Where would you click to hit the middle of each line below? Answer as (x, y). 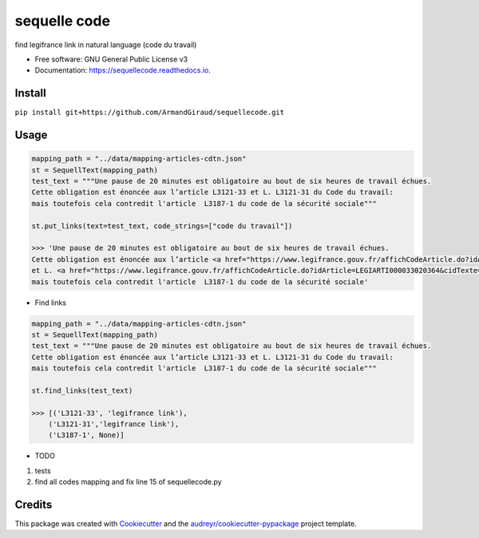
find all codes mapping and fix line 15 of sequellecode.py (129, 482)
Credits (34, 504)
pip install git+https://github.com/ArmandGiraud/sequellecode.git (150, 113)
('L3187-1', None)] (87, 435)
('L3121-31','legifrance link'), (114, 424)
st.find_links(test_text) (82, 390)
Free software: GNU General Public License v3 (111, 59)
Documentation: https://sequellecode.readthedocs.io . (123, 70)
